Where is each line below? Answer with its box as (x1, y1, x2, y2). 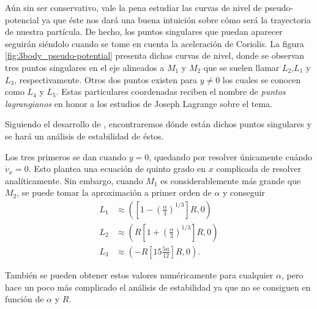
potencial (5, 13, 39, 26)
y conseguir (222, 186, 265, 199)
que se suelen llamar (203, 61, 280, 73)
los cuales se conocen (222, 73, 301, 86)
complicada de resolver (216, 162, 302, 175)
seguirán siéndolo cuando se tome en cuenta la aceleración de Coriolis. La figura (5, 37, 304, 50)
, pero (281, 269, 304, 281)
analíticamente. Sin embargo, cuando (5, 174, 143, 187)
